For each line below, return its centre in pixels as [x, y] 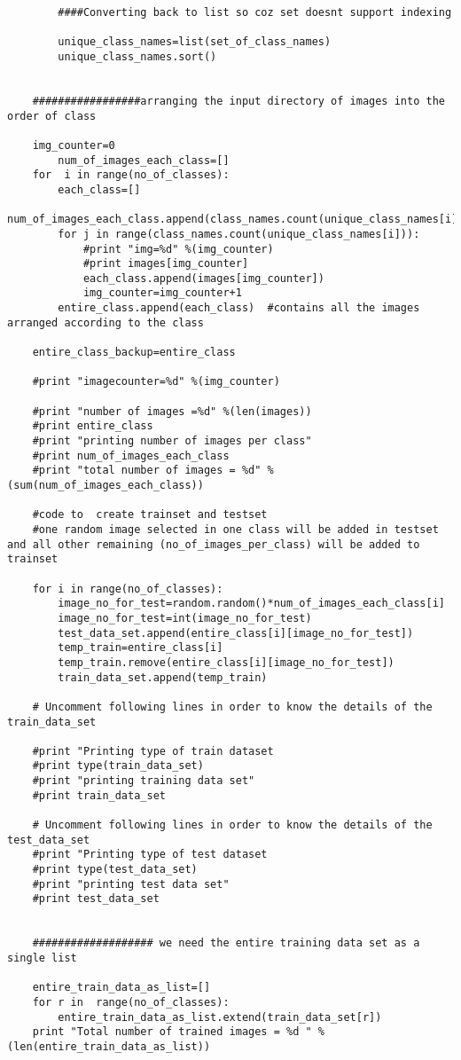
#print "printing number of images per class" [172, 441]
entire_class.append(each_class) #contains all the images [239, 308]
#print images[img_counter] [166, 264]
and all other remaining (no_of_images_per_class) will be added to [214, 544]
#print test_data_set [96, 899]
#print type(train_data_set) [118, 766]
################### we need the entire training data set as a [226, 943]
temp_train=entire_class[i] [141, 648]
